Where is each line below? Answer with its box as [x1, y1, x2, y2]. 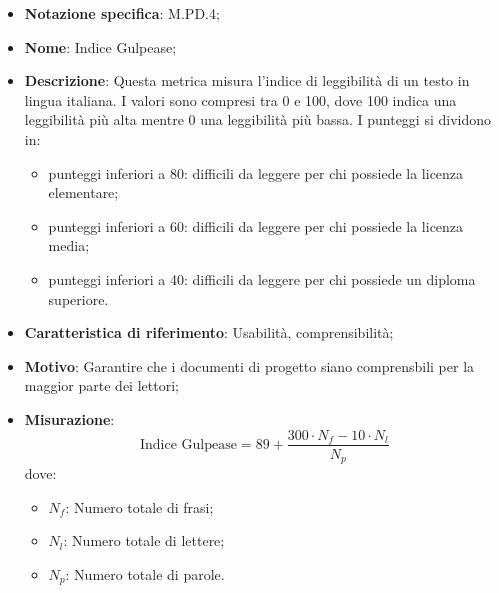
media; [48, 235, 90, 256]
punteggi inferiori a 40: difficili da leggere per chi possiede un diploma [48, 268, 476, 289]
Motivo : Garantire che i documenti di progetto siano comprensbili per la [24, 355, 475, 376]
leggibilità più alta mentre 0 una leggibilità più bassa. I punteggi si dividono [24, 109, 492, 130]
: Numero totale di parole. [65, 563, 225, 584]
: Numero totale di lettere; [63, 530, 225, 551]
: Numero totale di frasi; [65, 496, 214, 517]
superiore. [48, 288, 109, 309]
